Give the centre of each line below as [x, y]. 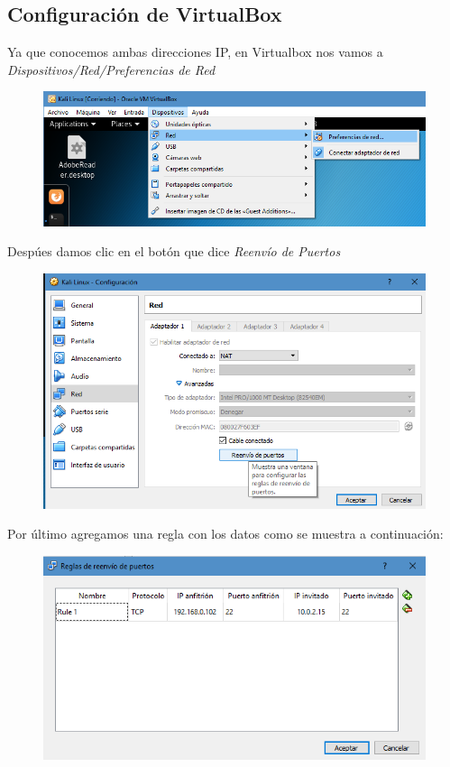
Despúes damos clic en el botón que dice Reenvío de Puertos [174, 251]
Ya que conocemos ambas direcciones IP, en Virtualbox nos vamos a [195, 52]
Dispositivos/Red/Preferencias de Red [111, 69]
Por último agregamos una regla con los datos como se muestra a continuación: [225, 534]
